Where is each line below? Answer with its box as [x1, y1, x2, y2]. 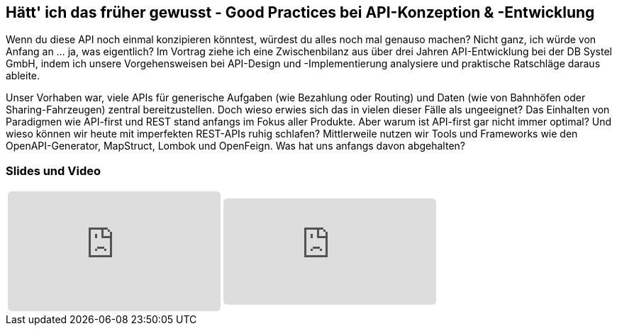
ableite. [6, 69, 40, 82]
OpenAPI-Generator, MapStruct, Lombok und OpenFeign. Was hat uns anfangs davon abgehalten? [6, 140, 465, 152]
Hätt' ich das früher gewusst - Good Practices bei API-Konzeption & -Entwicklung [6, 4, 595, 21]
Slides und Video [6, 163, 101, 178]
